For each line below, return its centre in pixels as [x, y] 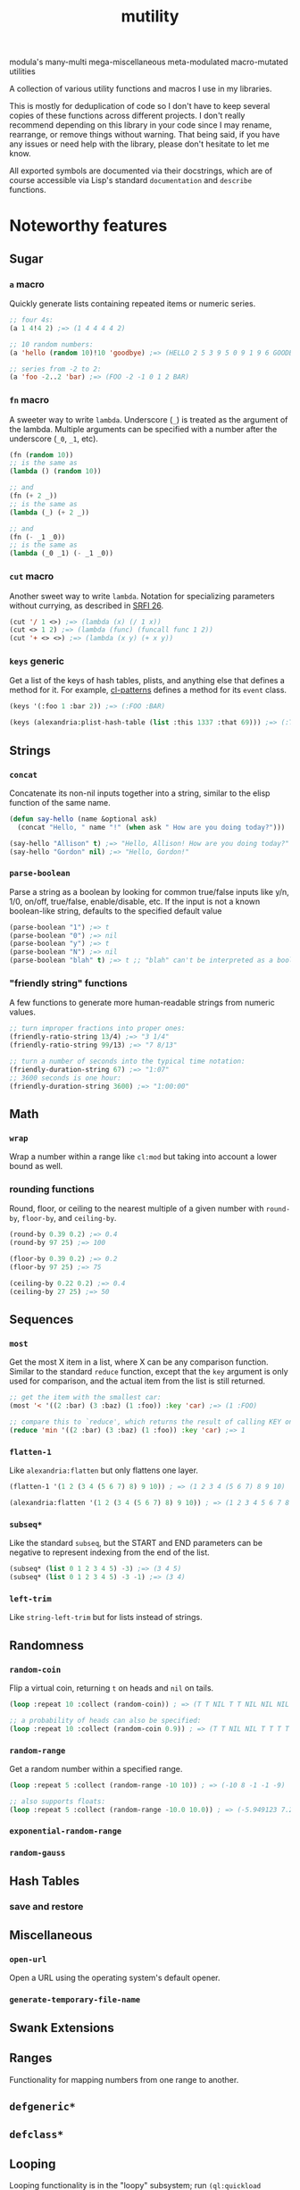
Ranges [31, 2058]
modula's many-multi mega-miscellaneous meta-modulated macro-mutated [149, 62]
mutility [150, 17]
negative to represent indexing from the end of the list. [109, 1552]
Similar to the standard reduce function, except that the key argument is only [149, 1372]
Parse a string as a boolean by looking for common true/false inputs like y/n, [150, 891]
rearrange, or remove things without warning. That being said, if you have [145, 135]
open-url [28, 1959]
